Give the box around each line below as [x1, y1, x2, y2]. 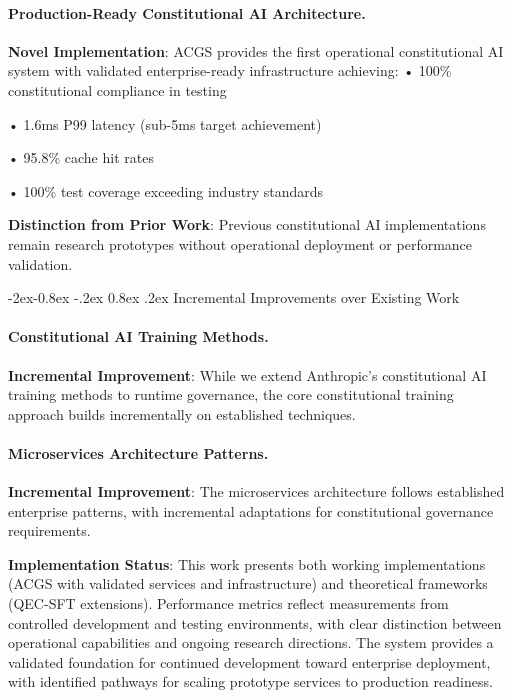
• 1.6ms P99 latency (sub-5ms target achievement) [8, 113, 322, 134]
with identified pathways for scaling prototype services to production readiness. [8, 671, 493, 692]
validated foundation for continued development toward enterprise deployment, [8, 651, 491, 672]
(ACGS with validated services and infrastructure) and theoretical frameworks [8, 573, 488, 594]
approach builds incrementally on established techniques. [8, 403, 356, 424]
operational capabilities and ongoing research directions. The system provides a [8, 632, 494, 653]
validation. [8, 253, 73, 274]
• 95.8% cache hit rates [8, 147, 154, 168]
